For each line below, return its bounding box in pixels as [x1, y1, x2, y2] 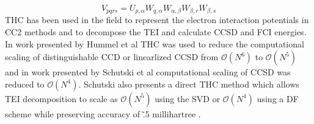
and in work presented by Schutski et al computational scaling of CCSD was [5, 66, 291, 78]
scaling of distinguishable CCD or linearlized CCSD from [5, 50, 219, 63]
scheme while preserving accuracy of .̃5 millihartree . [5, 107, 201, 120]
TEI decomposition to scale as [5, 92, 118, 105]
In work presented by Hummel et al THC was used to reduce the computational [5, 37, 304, 50]
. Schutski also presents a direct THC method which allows [78, 77, 299, 90]
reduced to [5, 77, 45, 90]
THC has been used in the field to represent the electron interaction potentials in [5, 13, 309, 26]
